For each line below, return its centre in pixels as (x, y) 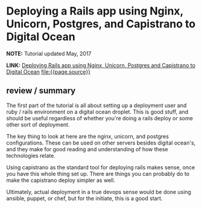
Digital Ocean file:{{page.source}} (48, 71)
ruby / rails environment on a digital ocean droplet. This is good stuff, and (97, 112)
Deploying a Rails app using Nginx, (95, 11)
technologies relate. (31, 155)
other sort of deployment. (38, 125)
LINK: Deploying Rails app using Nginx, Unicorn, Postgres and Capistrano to (101, 65)
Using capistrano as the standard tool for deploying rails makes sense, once (101, 167)
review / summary (41, 91)
